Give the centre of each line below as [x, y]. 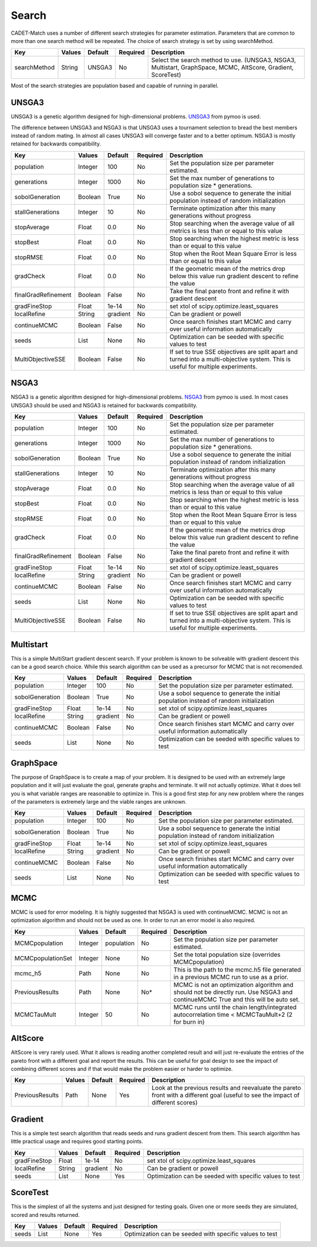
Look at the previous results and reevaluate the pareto [227, 1088]
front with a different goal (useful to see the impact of [226, 1095]
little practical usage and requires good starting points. [77, 1142]
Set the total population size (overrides [227, 954]
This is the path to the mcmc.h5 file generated [237, 970]
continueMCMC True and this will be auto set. [237, 999]
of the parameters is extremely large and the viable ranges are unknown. [99, 802]
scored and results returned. [45, 1215]
